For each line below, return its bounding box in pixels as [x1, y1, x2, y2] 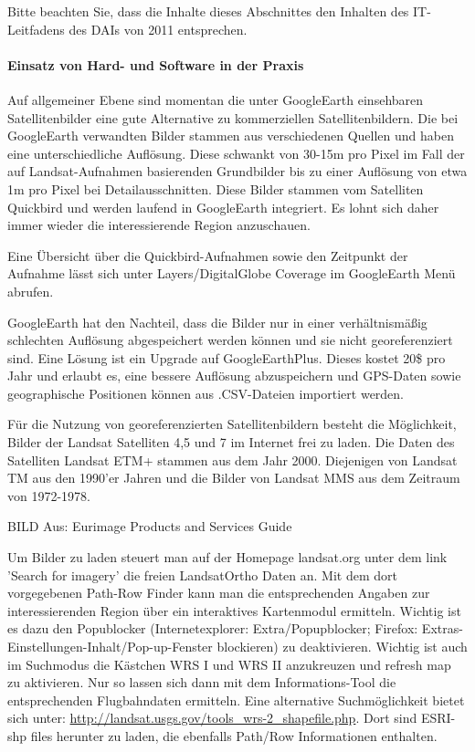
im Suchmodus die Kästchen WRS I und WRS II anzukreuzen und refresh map [7, 654, 451, 674]
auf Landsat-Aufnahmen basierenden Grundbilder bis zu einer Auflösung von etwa [7, 162, 468, 181]
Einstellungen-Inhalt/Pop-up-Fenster [7, 637, 213, 656]
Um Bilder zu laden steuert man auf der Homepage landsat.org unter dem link [7, 548, 448, 567]
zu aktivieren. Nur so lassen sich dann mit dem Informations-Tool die [7, 673, 396, 692]
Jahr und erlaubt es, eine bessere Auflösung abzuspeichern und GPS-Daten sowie [7, 366, 461, 385]
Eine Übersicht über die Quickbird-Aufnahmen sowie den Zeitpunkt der [7, 245, 408, 265]
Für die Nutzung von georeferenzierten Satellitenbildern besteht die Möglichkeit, [7, 414, 457, 433]
